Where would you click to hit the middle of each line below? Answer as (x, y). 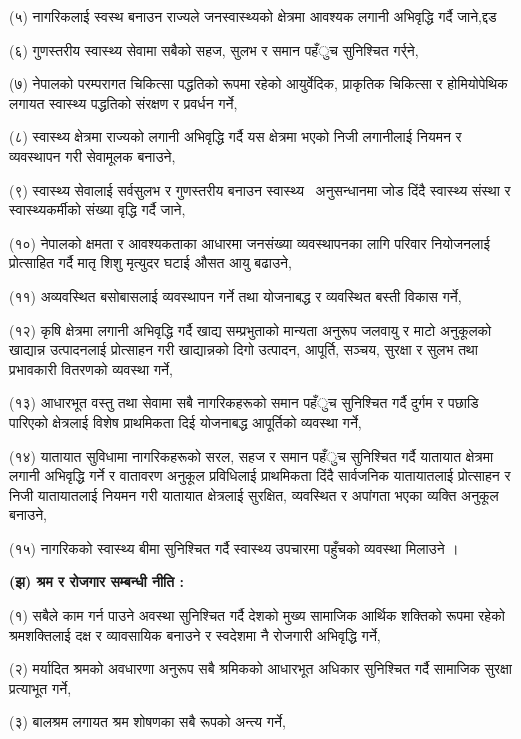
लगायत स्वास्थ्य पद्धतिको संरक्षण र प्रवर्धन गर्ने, (123, 102)
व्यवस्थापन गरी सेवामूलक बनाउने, (92, 155)
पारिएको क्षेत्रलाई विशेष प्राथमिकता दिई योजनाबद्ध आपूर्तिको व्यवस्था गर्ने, (185, 421)
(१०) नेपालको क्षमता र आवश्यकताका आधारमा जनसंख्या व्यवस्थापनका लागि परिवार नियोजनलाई (249, 242)
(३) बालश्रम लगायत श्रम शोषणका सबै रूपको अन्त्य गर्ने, (147, 721)
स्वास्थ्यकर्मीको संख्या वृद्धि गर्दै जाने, (97, 209)
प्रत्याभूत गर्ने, (40, 687)
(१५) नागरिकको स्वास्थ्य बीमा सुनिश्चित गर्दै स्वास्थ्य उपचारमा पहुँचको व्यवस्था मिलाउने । (234, 547)
